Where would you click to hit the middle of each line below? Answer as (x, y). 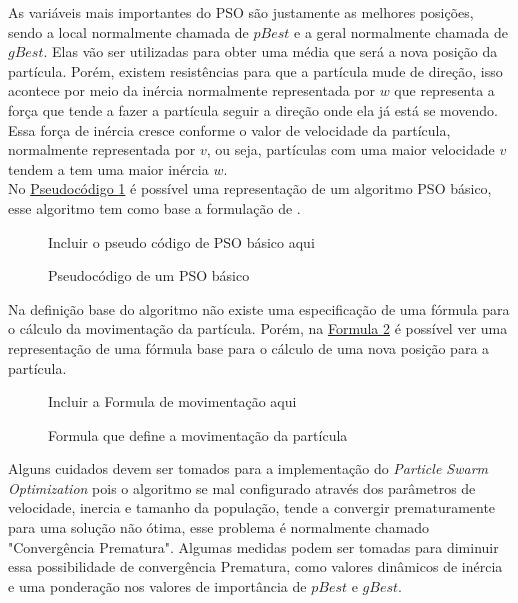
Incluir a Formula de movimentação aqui (172, 401)
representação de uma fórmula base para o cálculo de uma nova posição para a (249, 347)
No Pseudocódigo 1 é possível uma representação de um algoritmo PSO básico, (250, 188)
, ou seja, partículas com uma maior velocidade (350, 149)
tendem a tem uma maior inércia (108, 168)
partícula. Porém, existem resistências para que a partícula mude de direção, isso (255, 70)
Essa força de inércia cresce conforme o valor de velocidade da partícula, (229, 129)
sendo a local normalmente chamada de (128, 31)
